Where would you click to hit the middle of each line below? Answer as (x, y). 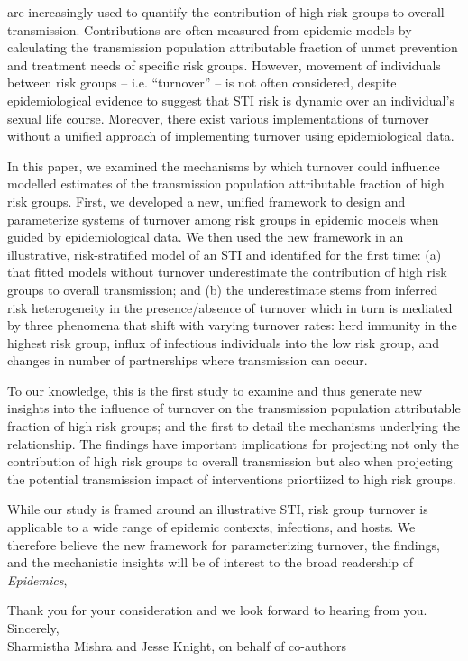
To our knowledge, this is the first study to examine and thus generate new (215, 390)
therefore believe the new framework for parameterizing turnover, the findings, (224, 544)
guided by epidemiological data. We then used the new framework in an (206, 237)
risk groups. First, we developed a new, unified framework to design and (206, 201)
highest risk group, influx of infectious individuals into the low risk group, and (223, 342)
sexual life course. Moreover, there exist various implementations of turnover (218, 118)
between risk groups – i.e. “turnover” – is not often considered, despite (202, 83)
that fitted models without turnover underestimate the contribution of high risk (227, 272)
